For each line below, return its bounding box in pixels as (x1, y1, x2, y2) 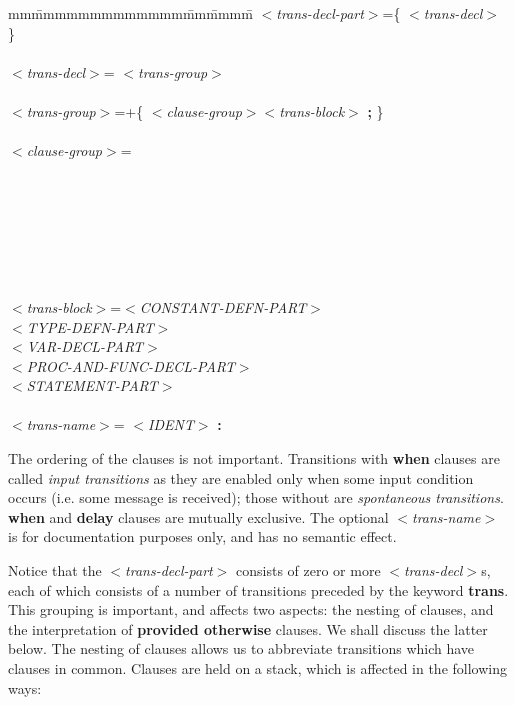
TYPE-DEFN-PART (26, 316, 154, 337)
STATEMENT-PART (26, 375, 158, 396)
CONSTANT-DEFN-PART (139, 296, 307, 317)
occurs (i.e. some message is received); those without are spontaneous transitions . (8, 487, 504, 508)
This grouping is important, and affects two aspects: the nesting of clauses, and (8, 599, 494, 620)
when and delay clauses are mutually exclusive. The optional (8, 506, 389, 527)
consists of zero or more (236, 560, 381, 581)
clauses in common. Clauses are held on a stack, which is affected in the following (8, 658, 507, 678)
